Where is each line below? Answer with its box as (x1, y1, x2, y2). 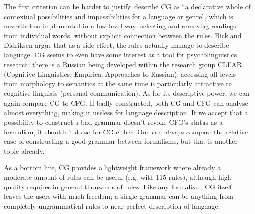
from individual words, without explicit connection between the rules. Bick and (4, 30, 242, 40)
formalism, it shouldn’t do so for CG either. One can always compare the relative (4, 126, 248, 136)
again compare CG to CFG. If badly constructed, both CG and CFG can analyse (4, 97, 248, 107)
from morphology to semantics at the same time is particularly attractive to (4, 78, 232, 88)
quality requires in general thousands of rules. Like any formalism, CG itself (4, 181, 232, 191)
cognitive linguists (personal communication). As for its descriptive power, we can (4, 88, 250, 98)
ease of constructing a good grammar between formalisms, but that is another (4, 136, 238, 146)
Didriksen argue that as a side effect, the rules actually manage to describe (4, 40, 229, 50)
